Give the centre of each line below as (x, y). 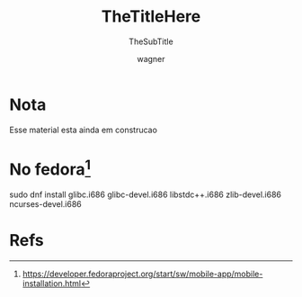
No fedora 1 (50, 168)
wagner (151, 58)
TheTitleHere (151, 17)
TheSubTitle (151, 41)
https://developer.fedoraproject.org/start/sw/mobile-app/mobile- (142, 274)
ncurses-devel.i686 (46, 203)
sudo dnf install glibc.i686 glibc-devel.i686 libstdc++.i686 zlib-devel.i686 (145, 194)
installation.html (52, 283)
